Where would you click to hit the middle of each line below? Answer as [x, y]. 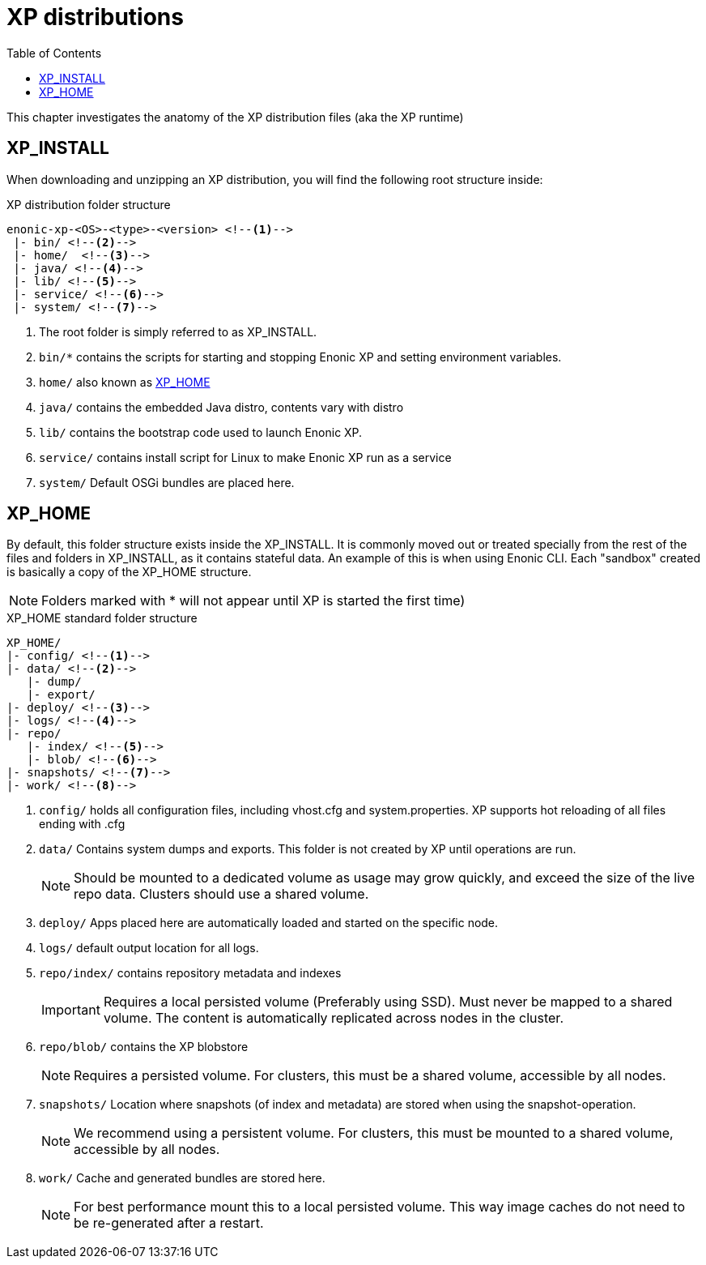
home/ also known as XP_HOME [125, 382]
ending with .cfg [82, 824]
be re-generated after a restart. [169, 1223]
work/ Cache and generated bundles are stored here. [182, 1178]
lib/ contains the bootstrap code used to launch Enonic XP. [201, 432]
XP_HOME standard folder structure [102, 618]
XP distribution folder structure [89, 204]
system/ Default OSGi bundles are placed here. [167, 482]
